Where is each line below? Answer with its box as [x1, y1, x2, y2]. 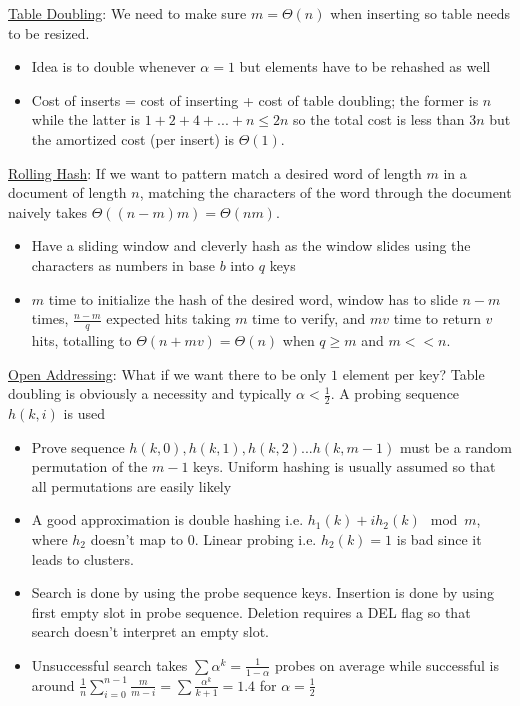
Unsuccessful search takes [31, 654, 188, 675]
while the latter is [31, 109, 141, 130]
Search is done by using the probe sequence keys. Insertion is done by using [31, 582, 495, 603]
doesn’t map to [90, 528, 183, 549]
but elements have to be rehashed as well [239, 56, 491, 77]
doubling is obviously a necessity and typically [8, 383, 292, 404]
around [31, 674, 75, 695]
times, [31, 308, 69, 329]
